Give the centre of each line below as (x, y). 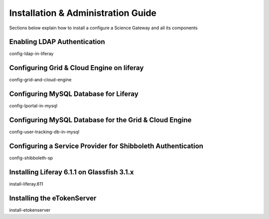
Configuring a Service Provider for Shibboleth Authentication (106, 146)
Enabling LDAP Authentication (57, 42)
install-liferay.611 (26, 184)
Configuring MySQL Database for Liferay (74, 94)
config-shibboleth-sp (31, 158)
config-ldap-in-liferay (31, 54)
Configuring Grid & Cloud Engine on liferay (76, 68)
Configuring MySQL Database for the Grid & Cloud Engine (100, 120)
